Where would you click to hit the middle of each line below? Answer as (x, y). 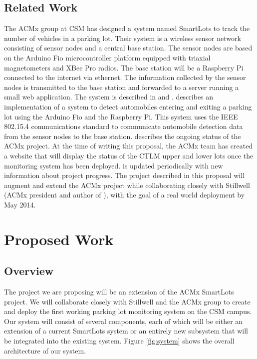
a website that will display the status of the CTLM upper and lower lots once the (129, 155)
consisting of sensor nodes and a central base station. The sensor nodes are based (128, 48)
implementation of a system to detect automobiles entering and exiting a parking (128, 106)
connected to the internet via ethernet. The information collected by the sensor (125, 77)
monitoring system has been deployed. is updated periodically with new (114, 165)
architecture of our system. (45, 350)
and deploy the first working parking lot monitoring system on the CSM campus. (128, 311)
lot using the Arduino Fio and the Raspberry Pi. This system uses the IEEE (121, 116)
